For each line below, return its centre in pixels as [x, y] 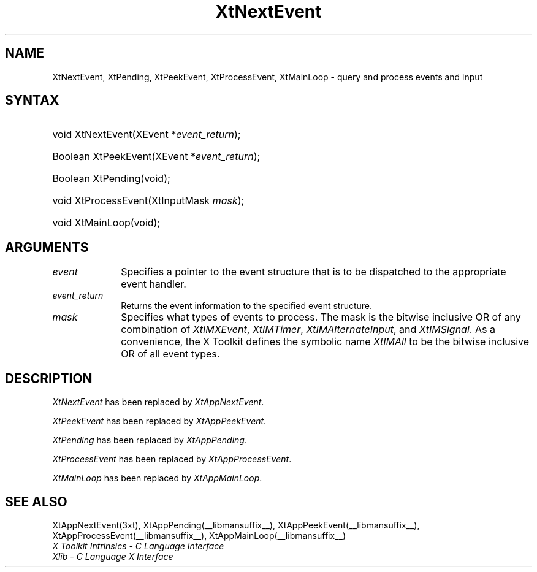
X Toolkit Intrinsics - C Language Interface [138, 546]
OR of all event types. [170, 354]
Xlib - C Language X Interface [113, 556]
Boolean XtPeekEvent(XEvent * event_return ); [156, 157]
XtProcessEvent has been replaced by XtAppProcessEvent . [172, 459]
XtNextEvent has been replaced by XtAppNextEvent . [158, 402]
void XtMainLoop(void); [106, 223]
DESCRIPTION [49, 378]
